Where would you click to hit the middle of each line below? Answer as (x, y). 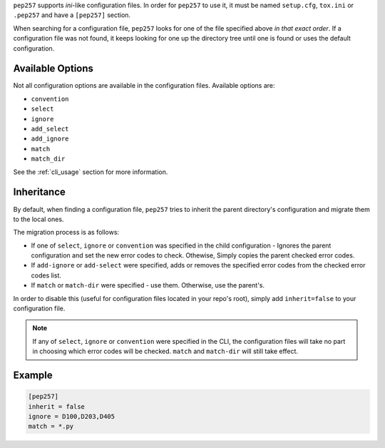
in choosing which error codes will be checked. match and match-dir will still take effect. (165, 351)
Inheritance (39, 192)
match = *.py (51, 427)
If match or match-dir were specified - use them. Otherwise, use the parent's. (148, 285)
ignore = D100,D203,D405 (72, 416)
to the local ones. (38, 219)
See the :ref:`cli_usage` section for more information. (91, 172)
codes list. (46, 275)
